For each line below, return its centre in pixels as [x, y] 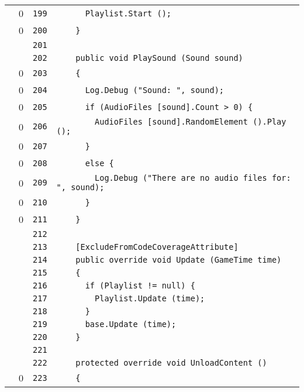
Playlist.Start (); [128, 13]
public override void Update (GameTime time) [179, 260]
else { [99, 163]
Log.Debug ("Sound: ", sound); [155, 90]
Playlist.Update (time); [150, 298]
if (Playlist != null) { [140, 286]
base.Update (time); [131, 324]
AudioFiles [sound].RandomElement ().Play [191, 122]
